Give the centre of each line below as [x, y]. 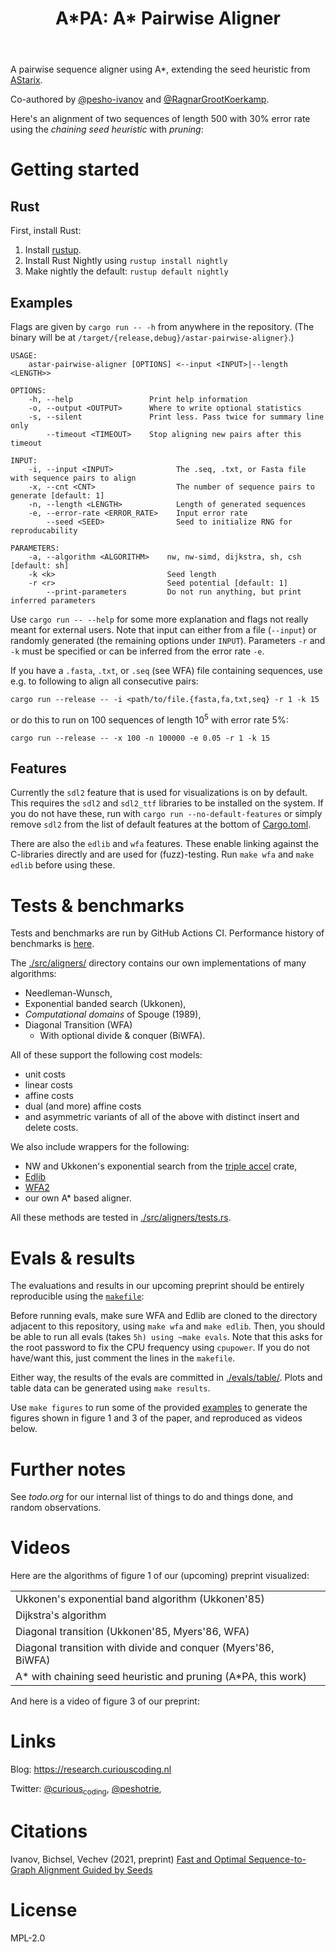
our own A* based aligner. [78, 1198]
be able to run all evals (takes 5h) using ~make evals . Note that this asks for [166, 1337]
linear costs [48, 1085]
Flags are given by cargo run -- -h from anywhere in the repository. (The [162, 326]
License [44, 1910]
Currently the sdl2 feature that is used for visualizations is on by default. [159, 793]
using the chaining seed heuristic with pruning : [107, 129]
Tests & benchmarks [97, 905]
